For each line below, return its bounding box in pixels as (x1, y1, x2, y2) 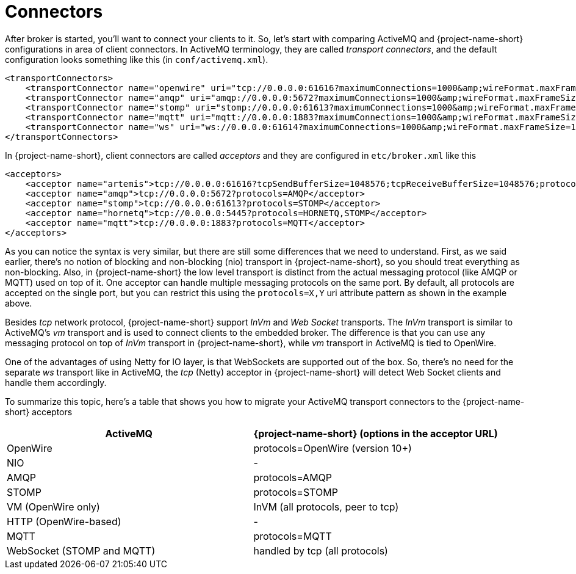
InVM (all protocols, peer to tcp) (253, 500, 399, 513)
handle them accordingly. (5, 377, 107, 388)
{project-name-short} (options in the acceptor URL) (253, 427, 498, 440)
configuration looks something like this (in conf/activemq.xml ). (5, 54, 268, 65)
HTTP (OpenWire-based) (7, 515, 121, 528)
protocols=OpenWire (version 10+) (253, 441, 412, 454)
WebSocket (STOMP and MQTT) (7, 544, 156, 557)
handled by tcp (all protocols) (253, 544, 388, 557)
